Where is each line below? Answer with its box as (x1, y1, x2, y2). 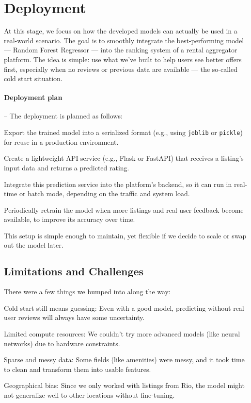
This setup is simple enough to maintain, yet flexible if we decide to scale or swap (4, 230, 247, 240)
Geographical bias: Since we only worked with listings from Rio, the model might (4, 380, 245, 390)
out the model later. (4, 240, 63, 250)
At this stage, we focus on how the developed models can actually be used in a (4, 26, 237, 36)
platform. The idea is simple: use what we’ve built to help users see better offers (4, 54, 242, 64)
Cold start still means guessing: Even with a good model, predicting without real (4, 302, 244, 313)
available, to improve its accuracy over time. (4, 214, 135, 224)
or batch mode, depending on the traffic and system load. (19, 188, 190, 199)
